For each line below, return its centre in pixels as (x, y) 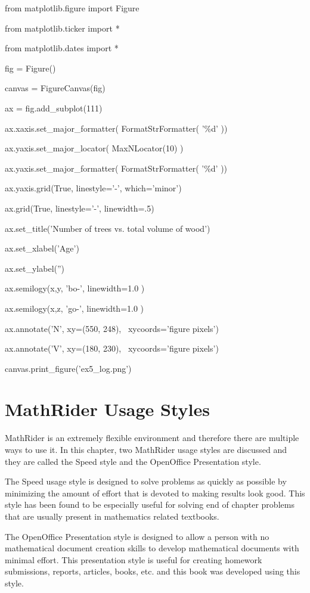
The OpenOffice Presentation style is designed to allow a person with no (137, 536)
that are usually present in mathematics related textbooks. (112, 516)
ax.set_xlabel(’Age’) (42, 248)
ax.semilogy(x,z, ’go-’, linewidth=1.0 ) (75, 308)
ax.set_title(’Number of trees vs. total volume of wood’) (108, 228)
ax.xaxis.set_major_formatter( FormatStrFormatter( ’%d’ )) (116, 128)
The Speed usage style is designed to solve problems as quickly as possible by (146, 481)
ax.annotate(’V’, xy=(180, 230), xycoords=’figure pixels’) (112, 348)
